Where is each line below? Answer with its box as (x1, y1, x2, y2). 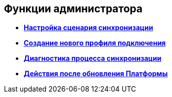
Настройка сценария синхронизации (24, 23, 153, 32)
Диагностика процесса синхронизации (24, 54, 162, 63)
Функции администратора (4, 2, 143, 15)
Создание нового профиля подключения (24, 39, 166, 48)
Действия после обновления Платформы (24, 69, 168, 78)
